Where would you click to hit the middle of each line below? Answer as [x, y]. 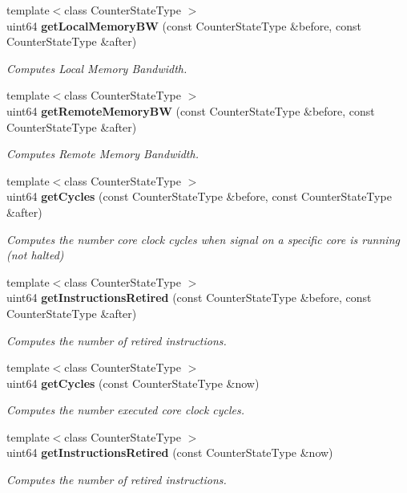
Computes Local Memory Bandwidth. [97, 68]
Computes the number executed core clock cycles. [126, 410]
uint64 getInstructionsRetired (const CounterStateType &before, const [189, 297]
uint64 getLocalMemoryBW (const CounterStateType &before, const [184, 25]
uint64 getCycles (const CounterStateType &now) [133, 383]
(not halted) [35, 255]
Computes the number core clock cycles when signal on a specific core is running [203, 239]
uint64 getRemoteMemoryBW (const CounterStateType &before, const [191, 110]
